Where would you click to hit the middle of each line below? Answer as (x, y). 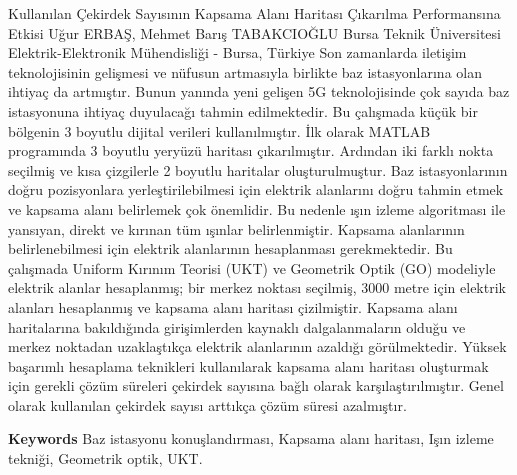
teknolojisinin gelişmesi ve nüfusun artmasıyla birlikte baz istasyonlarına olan (245, 71)
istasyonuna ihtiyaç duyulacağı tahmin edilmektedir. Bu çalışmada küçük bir (243, 110)
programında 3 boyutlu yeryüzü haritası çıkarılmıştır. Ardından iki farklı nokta (251, 150)
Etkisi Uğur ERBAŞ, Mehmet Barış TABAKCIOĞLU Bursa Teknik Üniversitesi (254, 32)
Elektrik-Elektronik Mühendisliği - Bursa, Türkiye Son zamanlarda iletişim (237, 52)
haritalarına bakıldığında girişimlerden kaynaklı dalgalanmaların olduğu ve (237, 326)
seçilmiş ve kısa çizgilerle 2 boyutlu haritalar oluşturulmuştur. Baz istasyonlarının (258, 169)
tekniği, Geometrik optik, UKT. (105, 458)
